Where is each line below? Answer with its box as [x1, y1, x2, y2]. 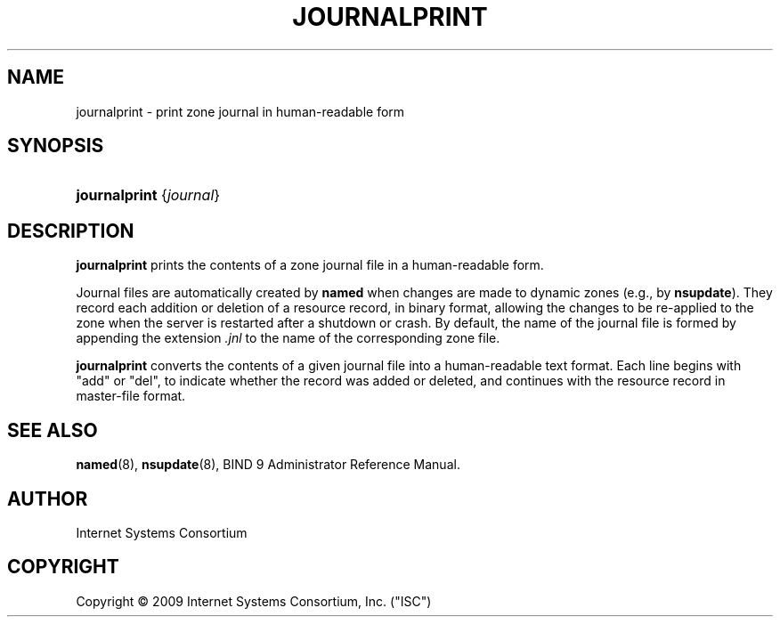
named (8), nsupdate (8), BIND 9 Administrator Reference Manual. [76, 457, 460, 473]
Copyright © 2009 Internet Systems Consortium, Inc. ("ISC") [76, 593, 432, 609]
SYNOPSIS [7, 134, 104, 158]
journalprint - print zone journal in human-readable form [76, 103, 405, 119]
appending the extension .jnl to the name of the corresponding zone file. [76, 330, 500, 346]
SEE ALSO [7, 418, 98, 442]
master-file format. [76, 388, 186, 404]
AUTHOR [7, 487, 88, 510]
